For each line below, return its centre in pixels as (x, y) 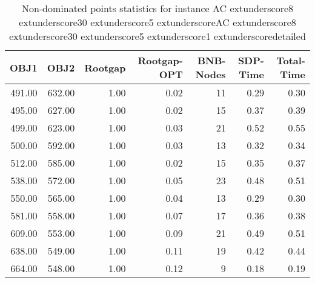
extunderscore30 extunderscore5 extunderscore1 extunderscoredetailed (157, 36)
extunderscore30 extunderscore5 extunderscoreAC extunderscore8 (157, 22)
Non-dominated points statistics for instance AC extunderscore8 (157, 8)
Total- (291, 60)
